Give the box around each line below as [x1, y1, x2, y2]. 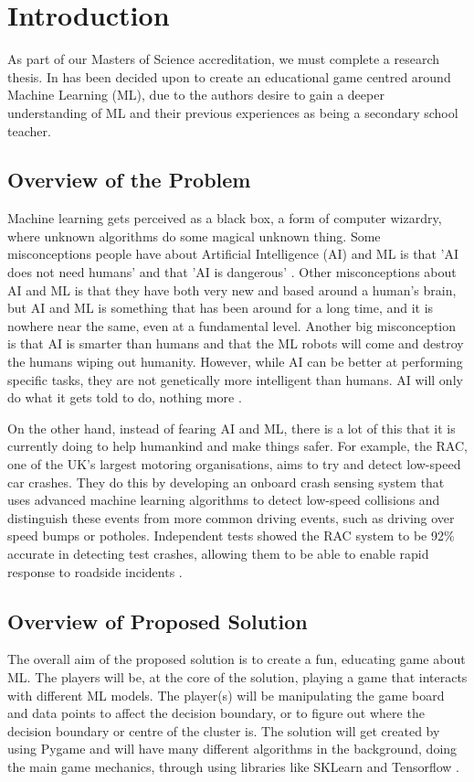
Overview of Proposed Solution [7, 606, 308, 635]
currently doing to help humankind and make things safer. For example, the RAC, [7, 436, 468, 455]
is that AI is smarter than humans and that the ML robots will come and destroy [7, 334, 464, 353]
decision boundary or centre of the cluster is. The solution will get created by [7, 721, 440, 740]
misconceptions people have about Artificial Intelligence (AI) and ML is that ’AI [7, 244, 458, 263]
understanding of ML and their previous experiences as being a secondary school [7, 102, 458, 122]
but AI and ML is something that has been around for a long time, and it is [7, 298, 434, 317]
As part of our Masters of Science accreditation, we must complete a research [7, 49, 440, 69]
